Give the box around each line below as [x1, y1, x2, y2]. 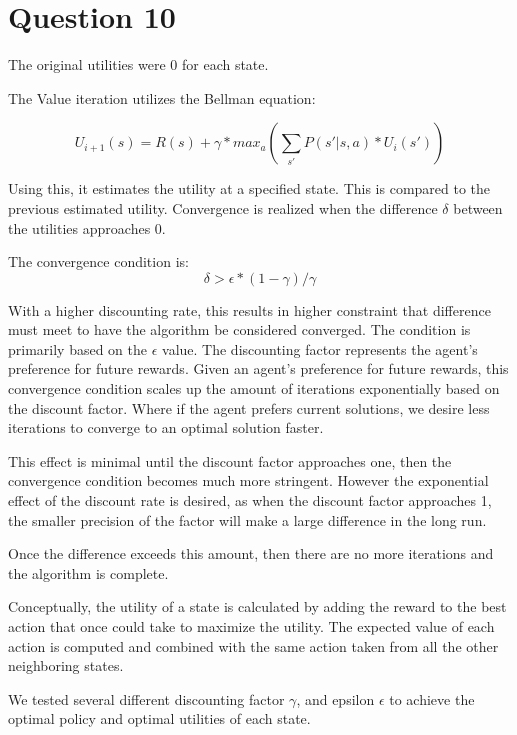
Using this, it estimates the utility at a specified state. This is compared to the [8, 178, 491, 199]
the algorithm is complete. [8, 562, 169, 583]
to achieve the [389, 688, 475, 709]
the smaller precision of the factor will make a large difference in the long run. [8, 509, 487, 530]
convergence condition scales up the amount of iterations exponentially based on [8, 378, 500, 399]
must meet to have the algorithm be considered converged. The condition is [8, 319, 471, 340]
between [453, 197, 503, 218]
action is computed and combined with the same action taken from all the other [8, 635, 499, 656]
